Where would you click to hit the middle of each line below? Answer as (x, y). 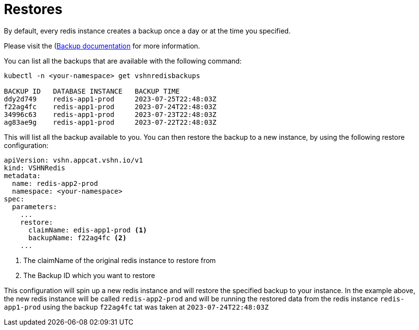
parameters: (34, 206)
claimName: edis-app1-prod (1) (88, 230)
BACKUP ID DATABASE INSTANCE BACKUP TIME (92, 91)
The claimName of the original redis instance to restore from (120, 260)
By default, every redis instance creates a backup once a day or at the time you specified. (147, 31)
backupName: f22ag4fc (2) (77, 238)
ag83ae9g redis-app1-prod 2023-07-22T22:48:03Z (110, 122)
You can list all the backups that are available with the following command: (123, 61)
